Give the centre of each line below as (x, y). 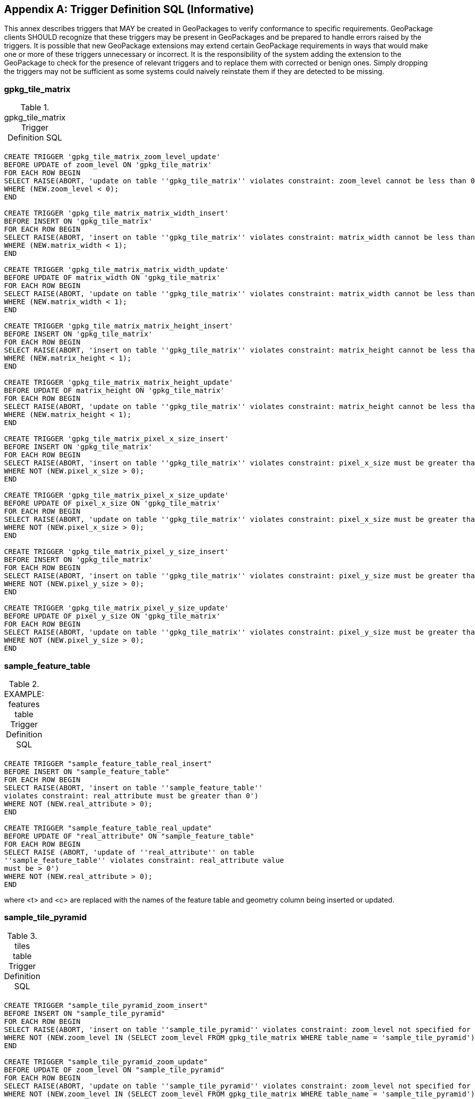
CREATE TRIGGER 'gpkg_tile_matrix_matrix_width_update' (116, 270)
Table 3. (22, 936)
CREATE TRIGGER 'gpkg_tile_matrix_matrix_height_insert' (119, 326)
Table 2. (24, 684)
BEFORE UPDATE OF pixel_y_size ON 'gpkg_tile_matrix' (112, 616)
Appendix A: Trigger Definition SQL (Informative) (129, 9)
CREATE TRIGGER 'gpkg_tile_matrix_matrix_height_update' (119, 383)
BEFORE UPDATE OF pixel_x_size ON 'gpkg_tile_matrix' (112, 503)
